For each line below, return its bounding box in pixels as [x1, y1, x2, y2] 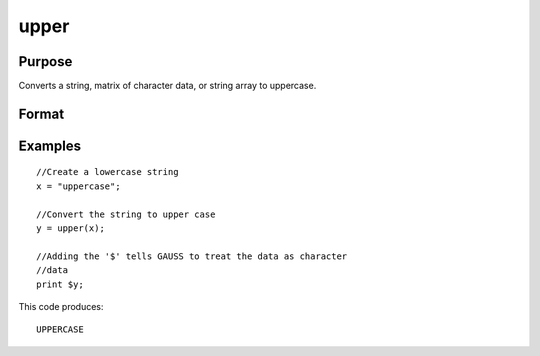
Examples [18, 137, 82, 154]
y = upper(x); [36, 223, 105, 234]
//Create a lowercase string [36, 166, 179, 178]
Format [18, 105, 65, 122]
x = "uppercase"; [36, 180, 121, 192]
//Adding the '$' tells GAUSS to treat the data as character [36, 250, 348, 262]
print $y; [36, 278, 84, 290]
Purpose [18, 53, 73, 70]
